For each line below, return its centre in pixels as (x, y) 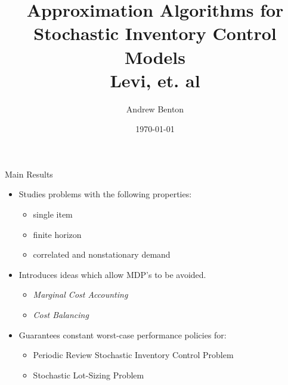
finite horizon (57, 234)
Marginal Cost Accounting (80, 294)
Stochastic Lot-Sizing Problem (89, 375)
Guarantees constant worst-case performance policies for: (123, 334)
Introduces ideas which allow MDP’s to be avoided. (112, 274)
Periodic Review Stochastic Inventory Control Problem (133, 355)
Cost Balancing (61, 315)
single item (53, 214)
